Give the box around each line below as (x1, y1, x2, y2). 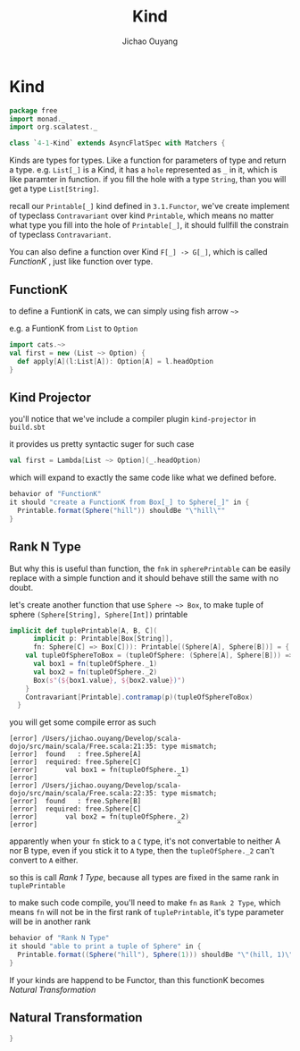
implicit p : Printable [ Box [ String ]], (32, 635, 174, 643)
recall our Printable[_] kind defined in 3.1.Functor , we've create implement (9, 201, 290, 212)
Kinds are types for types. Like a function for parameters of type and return (9, 155, 287, 166)
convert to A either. (9, 855, 79, 866)
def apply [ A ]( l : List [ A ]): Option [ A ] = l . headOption (17, 357, 214, 366)
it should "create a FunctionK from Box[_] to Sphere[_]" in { (9, 498, 250, 507)
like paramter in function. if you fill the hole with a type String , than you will (9, 174, 287, 185)
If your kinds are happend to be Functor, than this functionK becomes (9, 974, 265, 985)
